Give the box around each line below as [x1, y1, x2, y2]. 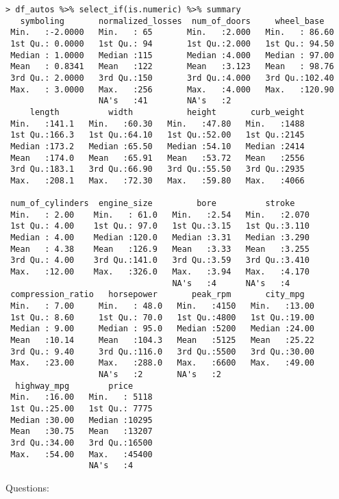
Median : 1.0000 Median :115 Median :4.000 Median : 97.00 [10, 50, 334, 60]
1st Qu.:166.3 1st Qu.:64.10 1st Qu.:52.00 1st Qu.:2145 [10, 130, 305, 140]
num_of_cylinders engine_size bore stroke [10, 199, 295, 209]
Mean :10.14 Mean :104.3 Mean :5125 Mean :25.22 [10, 335, 315, 346]
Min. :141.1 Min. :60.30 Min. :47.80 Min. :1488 [10, 118, 305, 129]
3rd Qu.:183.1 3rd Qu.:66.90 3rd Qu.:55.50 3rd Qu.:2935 [10, 164, 305, 175]
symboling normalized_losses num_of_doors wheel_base [20, 16, 325, 26]
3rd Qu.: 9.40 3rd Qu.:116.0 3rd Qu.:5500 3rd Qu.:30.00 [10, 346, 315, 357]
